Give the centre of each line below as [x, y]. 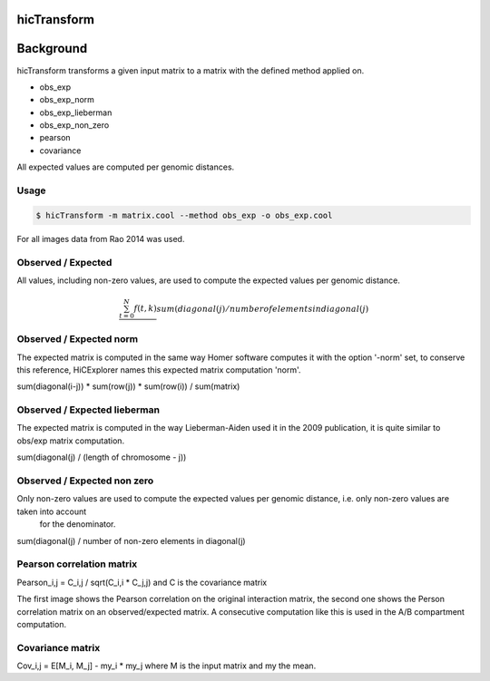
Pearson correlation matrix [77, 564]
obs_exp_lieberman [76, 112]
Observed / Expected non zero [85, 481]
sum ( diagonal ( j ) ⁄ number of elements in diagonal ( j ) [263, 309]
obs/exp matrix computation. [71, 441]
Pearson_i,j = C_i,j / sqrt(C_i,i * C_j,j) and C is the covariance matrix [142, 582]
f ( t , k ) [146, 309]
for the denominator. [78, 524]
